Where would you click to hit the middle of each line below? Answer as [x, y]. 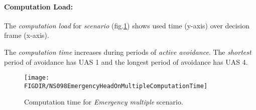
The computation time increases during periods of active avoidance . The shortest [128, 52]
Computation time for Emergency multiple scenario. [104, 102]
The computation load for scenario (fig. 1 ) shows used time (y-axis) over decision [127, 25]
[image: [37, 78]
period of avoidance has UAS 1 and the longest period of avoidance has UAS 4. [126, 61]
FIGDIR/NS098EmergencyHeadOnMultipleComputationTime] [116, 86]
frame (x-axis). [27, 35]
